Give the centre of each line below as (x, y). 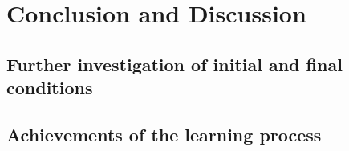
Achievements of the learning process (164, 134)
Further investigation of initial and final (174, 64)
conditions (50, 87)
